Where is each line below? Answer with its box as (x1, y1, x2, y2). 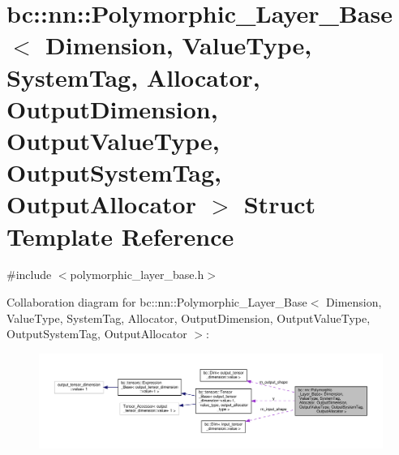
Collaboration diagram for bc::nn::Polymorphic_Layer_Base (6, 294, 307, 311)
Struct (243, 187, 316, 221)
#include (6, 266, 52, 283)
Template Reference (6, 219, 234, 252)
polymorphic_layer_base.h (70, 266, 204, 283)
